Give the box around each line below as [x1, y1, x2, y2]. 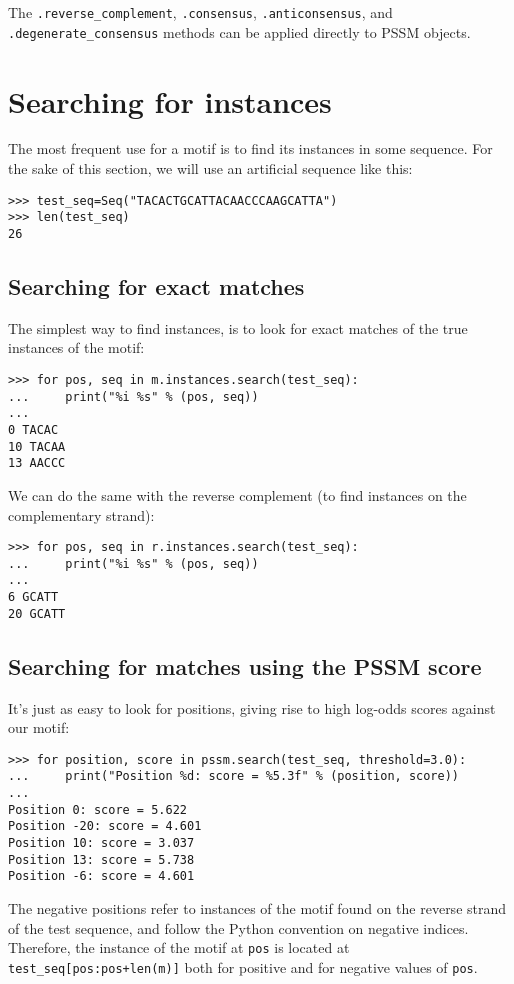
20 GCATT [8, 606, 66, 621]
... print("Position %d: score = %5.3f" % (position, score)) [8, 769, 460, 784]
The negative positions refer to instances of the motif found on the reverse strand [8, 898, 507, 919]
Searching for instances [8, 80, 332, 121]
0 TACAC [8, 422, 59, 437]
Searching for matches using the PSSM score [8, 650, 482, 681]
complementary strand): [8, 504, 155, 525]
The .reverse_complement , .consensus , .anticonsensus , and [8, 2, 393, 22]
